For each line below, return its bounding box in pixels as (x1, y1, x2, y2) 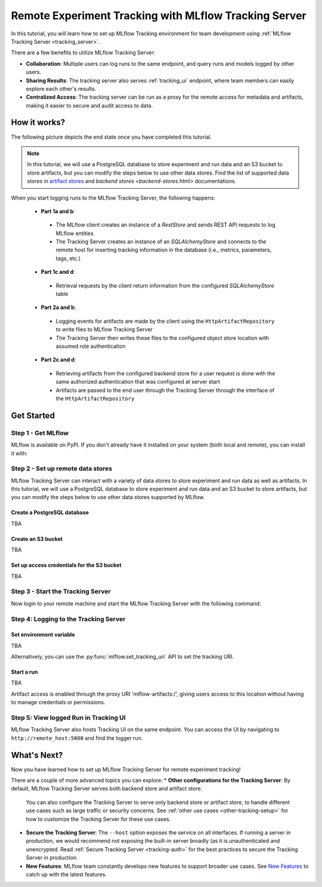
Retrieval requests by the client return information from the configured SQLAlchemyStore (55, 282, 274, 289)
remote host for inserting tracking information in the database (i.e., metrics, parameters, (55, 246, 272, 253)
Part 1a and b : (41, 207, 75, 215)
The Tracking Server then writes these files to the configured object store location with (55, 334, 270, 341)
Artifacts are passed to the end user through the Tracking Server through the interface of (55, 386, 275, 394)
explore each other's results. (26, 85, 97, 92)
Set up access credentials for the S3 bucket (11, 562, 122, 569)
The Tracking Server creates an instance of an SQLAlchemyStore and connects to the (55, 238, 267, 245)
